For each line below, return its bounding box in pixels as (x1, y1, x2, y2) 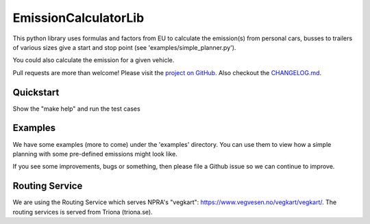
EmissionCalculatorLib (12, 10, 145, 25)
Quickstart (12, 86, 60, 98)
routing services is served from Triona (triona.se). (12, 208, 153, 216)
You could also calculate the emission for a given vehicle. (12, 56, 175, 64)
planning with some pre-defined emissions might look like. (12, 150, 177, 158)
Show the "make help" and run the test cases (12, 104, 140, 113)
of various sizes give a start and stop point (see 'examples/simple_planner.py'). (12, 43, 236, 51)
